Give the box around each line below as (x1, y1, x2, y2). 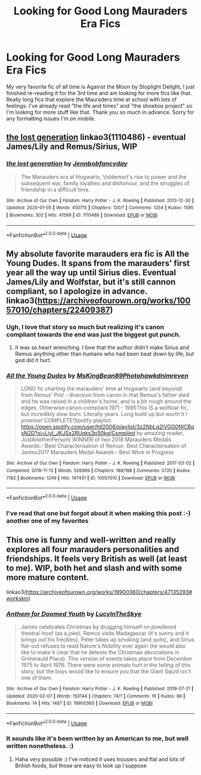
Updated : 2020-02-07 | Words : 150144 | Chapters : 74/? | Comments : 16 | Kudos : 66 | (6, 693, 185, 699)
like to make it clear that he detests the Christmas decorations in (20, 648, 179, 656)
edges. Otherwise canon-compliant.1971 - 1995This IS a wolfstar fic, (20, 404, 188, 411)
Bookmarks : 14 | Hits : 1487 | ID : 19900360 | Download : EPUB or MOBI (6, 700, 153, 707)
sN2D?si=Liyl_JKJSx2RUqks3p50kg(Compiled (20, 430, 136, 437)
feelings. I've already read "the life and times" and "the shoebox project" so (6, 102, 193, 109)
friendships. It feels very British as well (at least (6, 554, 187, 564)
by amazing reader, (136, 430, 184, 437)
